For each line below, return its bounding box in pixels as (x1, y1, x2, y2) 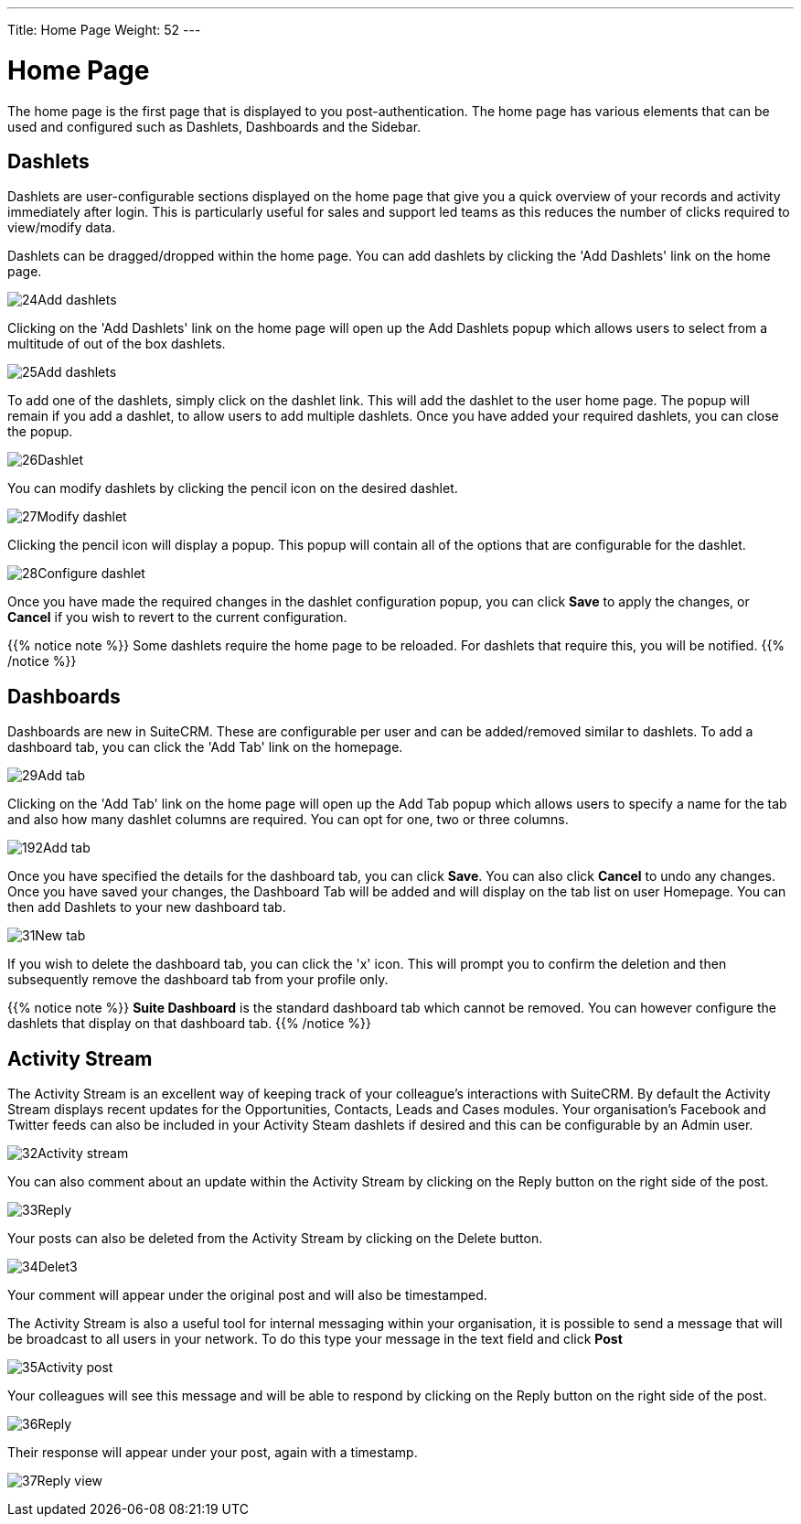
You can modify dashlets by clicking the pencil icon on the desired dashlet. (7, 480, 458, 497)
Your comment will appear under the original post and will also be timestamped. (7, 1287, 487, 1304)
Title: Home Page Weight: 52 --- (7, 22, 201, 38)
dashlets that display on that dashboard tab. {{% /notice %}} (7, 1015, 372, 1032)
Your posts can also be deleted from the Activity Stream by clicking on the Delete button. (7, 1230, 543, 1247)
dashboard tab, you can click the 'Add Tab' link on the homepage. (7, 739, 403, 756)
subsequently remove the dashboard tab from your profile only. (7, 971, 389, 988)
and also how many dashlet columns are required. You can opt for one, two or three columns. (7, 811, 569, 828)
